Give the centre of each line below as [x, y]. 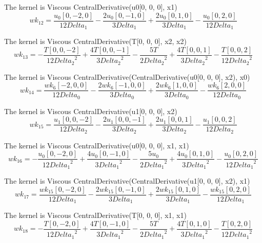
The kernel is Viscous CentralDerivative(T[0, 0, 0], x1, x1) [95, 215]
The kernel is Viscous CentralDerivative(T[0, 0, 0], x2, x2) [95, 41]
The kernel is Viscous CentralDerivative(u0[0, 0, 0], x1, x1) [97, 145]
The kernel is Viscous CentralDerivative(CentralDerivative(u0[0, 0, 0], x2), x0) [127, 76]
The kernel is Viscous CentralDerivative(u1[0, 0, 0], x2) [91, 111]
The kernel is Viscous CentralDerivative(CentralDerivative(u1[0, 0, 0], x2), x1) [127, 181]
